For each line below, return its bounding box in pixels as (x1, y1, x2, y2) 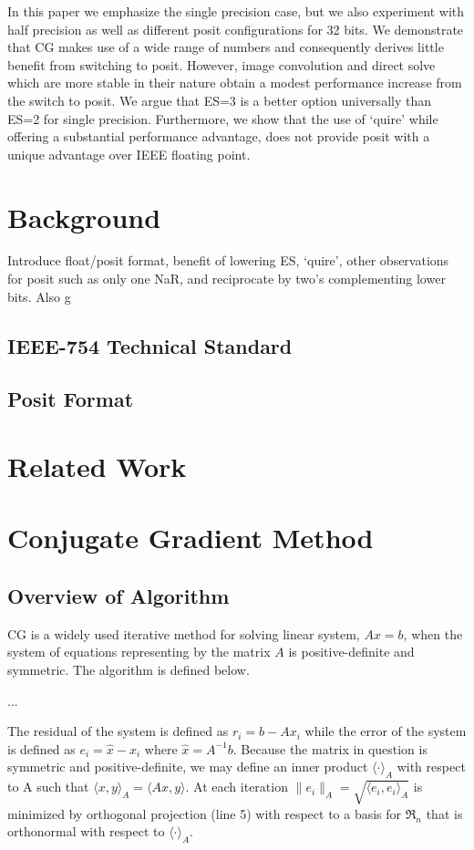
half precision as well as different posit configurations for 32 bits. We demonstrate (7, 19, 464, 38)
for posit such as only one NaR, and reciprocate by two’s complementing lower (7, 269, 446, 288)
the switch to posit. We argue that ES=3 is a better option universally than (7, 90, 431, 109)
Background (7, 198, 161, 235)
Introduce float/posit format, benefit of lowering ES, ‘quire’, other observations (7, 251, 449, 270)
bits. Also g (7, 286, 71, 306)
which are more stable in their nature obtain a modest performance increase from (7, 73, 462, 92)
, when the (403, 624, 463, 643)
